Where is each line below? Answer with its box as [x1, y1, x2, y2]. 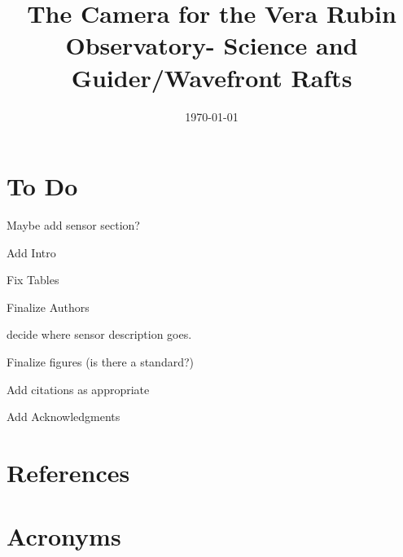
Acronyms [7, 520, 121, 553]
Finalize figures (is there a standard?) [7, 353, 194, 370]
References [7, 455, 130, 489]
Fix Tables [7, 271, 59, 288]
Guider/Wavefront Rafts [71, 60, 353, 94]
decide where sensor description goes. [7, 326, 192, 343]
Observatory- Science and [65, 29, 358, 62]
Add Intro [7, 243, 56, 261]
